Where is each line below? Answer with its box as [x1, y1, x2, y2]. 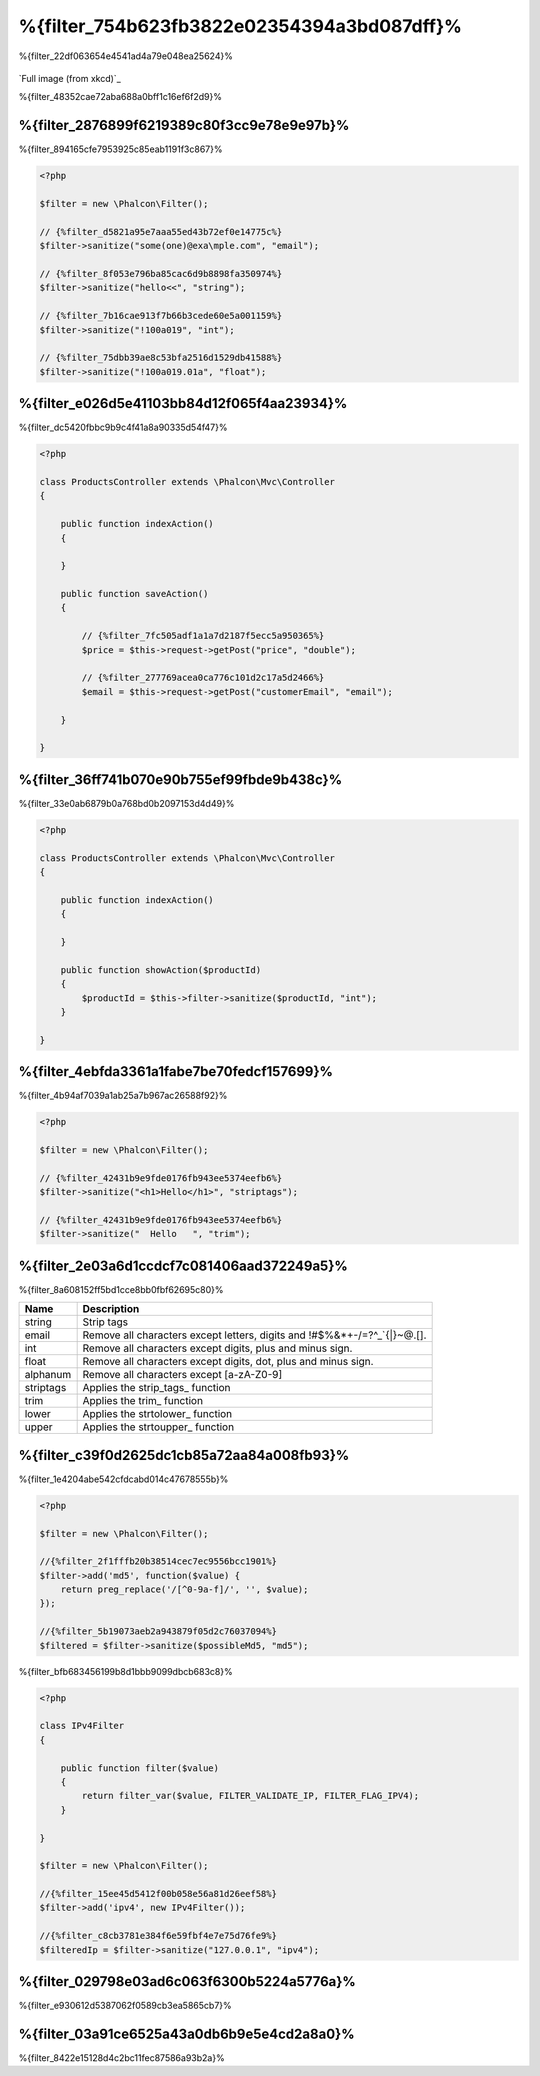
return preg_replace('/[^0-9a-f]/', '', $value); [60, 1584, 309, 1595]
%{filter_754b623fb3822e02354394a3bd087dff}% [18, 15, 462, 37]
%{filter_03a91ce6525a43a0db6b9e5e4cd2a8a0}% [18, 2025, 355, 2042]
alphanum [24, 1368, 72, 1382]
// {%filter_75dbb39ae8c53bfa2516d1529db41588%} [39, 352, 283, 364]
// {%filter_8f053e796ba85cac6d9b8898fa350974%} [39, 268, 283, 279]
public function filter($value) [60, 1762, 220, 1774]
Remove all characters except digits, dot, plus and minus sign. [82, 1355, 374, 1369]
